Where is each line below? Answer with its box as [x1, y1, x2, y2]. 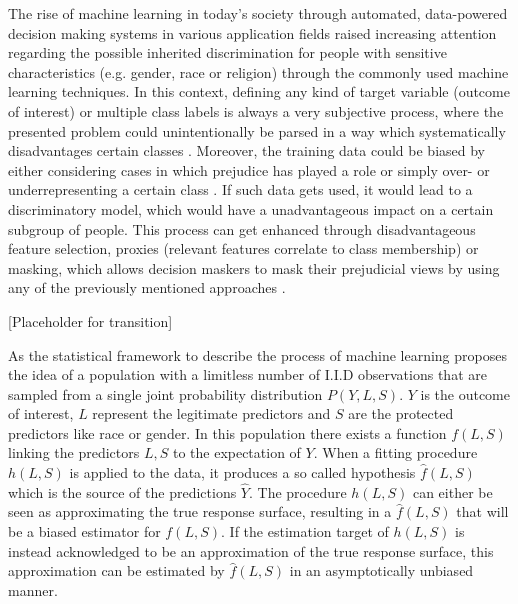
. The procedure [249, 481, 347, 502]
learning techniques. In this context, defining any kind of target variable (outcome [8, 81, 510, 102]
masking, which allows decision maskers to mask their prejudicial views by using [8, 257, 500, 278]
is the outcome [420, 383, 510, 404]
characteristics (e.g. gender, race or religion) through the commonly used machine [8, 61, 509, 82]
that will [456, 501, 509, 522]
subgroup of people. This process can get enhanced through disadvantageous [8, 218, 476, 239]
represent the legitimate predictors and [92, 403, 331, 424]
